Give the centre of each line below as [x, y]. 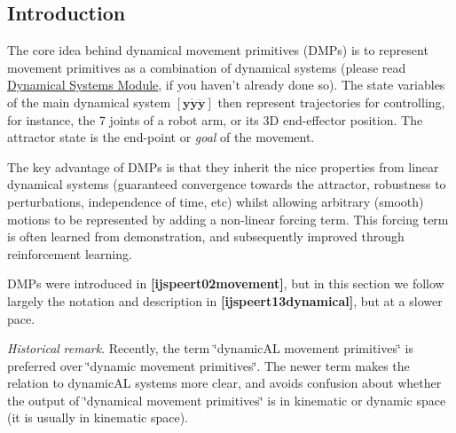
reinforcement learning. [70, 253]
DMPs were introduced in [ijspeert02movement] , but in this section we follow [226, 283]
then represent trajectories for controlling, [331, 102]
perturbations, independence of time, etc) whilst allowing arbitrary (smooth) [216, 201]
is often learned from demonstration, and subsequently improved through [206, 236]
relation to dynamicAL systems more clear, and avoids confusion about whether [224, 383]
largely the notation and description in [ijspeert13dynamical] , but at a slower [225, 300]
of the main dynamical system [89, 102]
